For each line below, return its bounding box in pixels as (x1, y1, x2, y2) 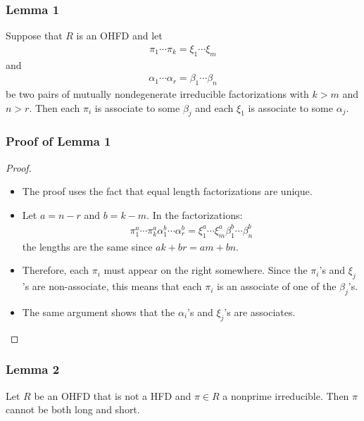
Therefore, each (22, 263, 89, 277)
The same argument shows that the (22, 304, 175, 319)
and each (195, 100, 234, 115)
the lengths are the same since (22, 239, 153, 253)
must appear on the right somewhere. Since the (103, 263, 308, 277)
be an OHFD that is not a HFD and (34, 388, 192, 403)
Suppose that (6, 28, 63, 43)
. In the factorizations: (146, 207, 243, 222)
